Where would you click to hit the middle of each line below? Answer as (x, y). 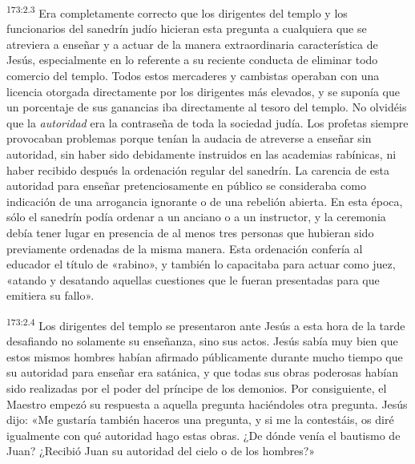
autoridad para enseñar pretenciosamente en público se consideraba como (186, 186)
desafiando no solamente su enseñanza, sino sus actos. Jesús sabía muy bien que (202, 341)
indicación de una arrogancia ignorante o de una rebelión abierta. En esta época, (205, 201)
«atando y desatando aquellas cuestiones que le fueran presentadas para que (193, 279)
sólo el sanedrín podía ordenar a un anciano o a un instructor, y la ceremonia (196, 217)
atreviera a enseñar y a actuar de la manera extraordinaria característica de (192, 44)
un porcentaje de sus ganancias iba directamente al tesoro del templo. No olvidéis (207, 107)
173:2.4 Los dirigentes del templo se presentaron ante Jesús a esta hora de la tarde (206, 324)
